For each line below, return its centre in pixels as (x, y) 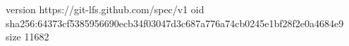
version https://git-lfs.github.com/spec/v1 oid (105, 9)
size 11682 (27, 37)
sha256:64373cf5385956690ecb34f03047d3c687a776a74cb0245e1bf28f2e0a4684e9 (175, 23)
